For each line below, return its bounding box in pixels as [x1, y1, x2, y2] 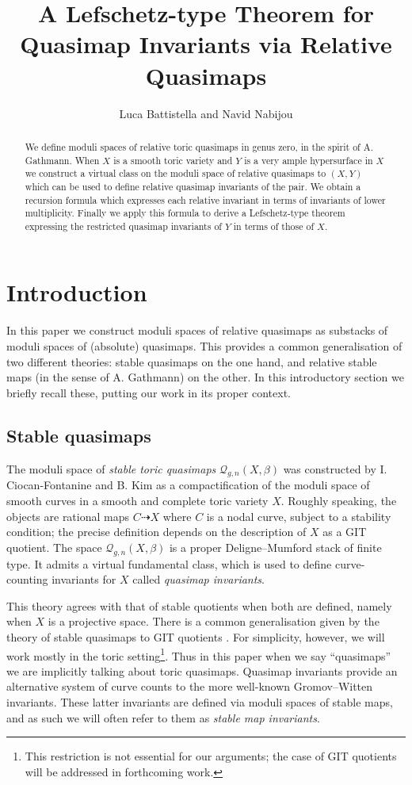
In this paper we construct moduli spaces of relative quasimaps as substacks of [6, 322, 388, 339]
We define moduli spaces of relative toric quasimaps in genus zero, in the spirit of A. [25, 140, 373, 153]
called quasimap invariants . [132, 571, 265, 588]
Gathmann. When [25, 153, 100, 167]
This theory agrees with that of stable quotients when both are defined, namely [6, 597, 392, 614]
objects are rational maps [6, 507, 130, 524]
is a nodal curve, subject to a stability [206, 507, 391, 524]
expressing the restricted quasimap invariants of [25, 219, 222, 232]
